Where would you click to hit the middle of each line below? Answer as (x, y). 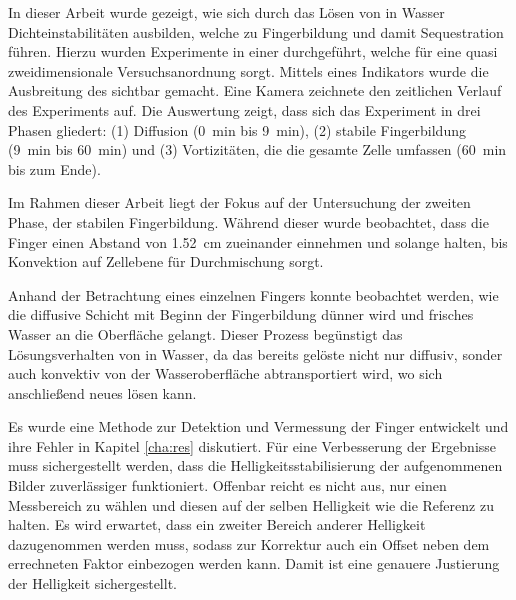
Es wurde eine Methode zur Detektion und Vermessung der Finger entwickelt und (258, 426)
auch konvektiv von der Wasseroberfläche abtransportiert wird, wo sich (225, 373)
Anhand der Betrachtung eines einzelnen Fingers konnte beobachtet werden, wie (253, 294)
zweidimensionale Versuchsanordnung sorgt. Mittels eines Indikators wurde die (248, 70)
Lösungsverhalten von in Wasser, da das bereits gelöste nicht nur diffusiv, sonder (255, 353)
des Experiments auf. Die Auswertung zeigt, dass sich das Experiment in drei (244, 109)
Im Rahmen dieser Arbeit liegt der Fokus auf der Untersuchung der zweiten (239, 202)
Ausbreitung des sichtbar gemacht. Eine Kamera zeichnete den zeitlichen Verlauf (255, 90)
